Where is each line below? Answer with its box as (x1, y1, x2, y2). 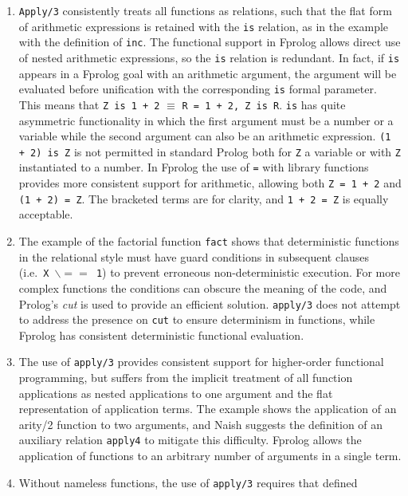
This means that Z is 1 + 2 (18, 96, 160, 112)
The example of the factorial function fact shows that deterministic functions (18, 233, 399, 249)
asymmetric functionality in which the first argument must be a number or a (18, 112, 394, 128)
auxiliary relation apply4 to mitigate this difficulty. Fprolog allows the (18, 431, 362, 448)
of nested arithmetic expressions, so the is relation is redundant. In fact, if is (18, 49, 400, 65)
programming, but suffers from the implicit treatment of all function (18, 369, 353, 386)
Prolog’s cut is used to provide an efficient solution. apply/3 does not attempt (18, 295, 401, 312)
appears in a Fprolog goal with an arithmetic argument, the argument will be (18, 65, 397, 81)
